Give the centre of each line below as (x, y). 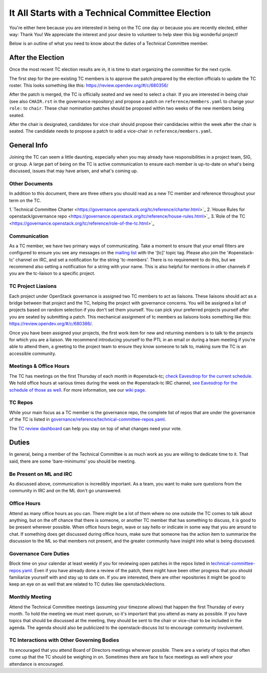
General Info (28, 145)
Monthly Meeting (30, 597)
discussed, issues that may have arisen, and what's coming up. (74, 171)
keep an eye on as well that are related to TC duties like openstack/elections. (87, 584)
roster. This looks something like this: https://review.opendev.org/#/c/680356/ (89, 85)
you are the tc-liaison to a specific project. (52, 274)
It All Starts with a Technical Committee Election (110, 13)
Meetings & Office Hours (39, 366)
